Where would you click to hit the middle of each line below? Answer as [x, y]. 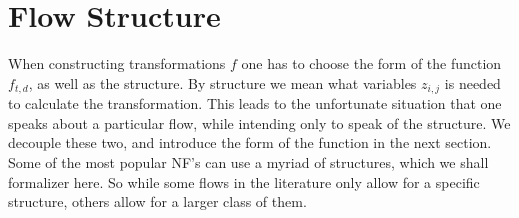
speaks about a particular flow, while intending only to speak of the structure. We [259, 122]
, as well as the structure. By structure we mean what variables [222, 82]
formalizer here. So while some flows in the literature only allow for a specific [244, 181]
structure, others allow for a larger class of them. [157, 201]
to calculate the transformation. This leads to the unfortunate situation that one [255, 103]
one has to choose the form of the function [371, 63]
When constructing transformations [117, 63]
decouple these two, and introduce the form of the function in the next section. [250, 142]
